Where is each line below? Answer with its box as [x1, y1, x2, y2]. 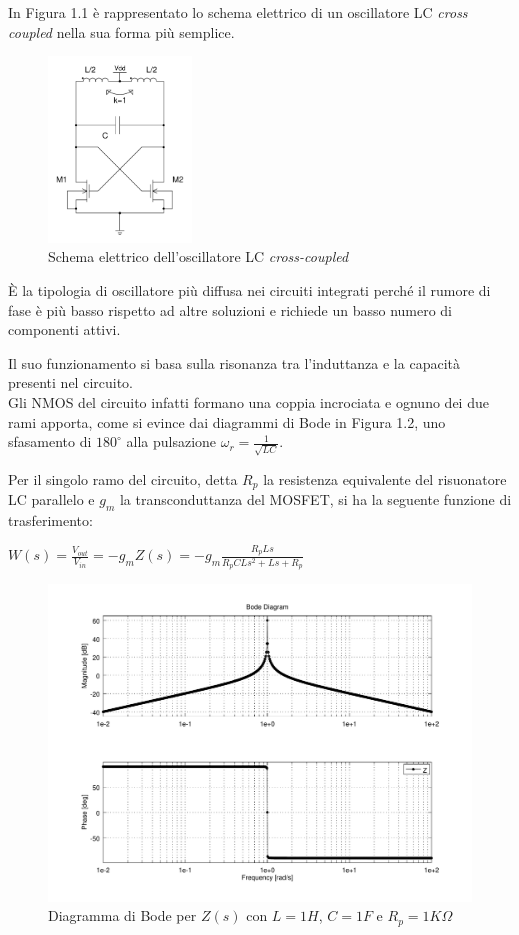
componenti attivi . [8, 319, 121, 340]
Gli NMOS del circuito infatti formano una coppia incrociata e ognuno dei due [8, 391, 489, 412]
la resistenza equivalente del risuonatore [263, 468, 507, 489]
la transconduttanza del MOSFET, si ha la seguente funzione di [119, 489, 512, 510]
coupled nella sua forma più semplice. [8, 21, 235, 42]
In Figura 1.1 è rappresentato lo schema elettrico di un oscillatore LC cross [8, 2, 468, 22]
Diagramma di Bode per [48, 905, 197, 926]
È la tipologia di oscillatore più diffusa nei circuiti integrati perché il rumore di [8, 279, 491, 300]
